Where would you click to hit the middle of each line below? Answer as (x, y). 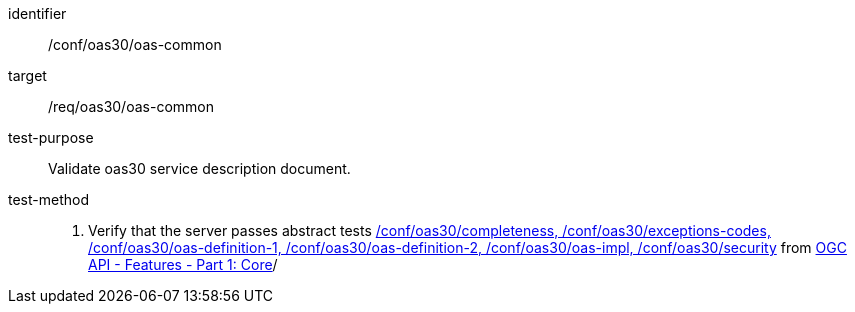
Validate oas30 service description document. (199, 168)
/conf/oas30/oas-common (135, 44)
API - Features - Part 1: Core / (183, 264)
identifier (37, 13)
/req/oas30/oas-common (131, 106)
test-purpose (51, 137)
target (27, 75)
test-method (48, 199)
